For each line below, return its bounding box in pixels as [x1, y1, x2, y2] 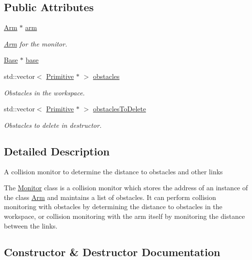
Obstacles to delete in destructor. [4, 120, 102, 130]
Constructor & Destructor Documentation [4, 244, 220, 259]
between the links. [4, 220, 58, 230]
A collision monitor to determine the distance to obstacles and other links [4, 166, 223, 176]
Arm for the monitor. [4, 38, 67, 48]
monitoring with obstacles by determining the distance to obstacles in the [4, 201, 222, 212]
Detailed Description [4, 143, 110, 158]
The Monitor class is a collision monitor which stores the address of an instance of [4, 183, 248, 193]
